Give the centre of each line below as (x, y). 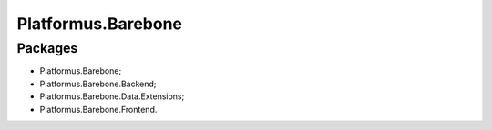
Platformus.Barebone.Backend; (98, 84)
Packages (47, 48)
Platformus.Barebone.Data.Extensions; (112, 96)
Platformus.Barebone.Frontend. (98, 109)
